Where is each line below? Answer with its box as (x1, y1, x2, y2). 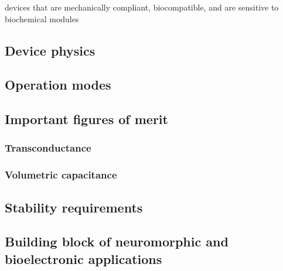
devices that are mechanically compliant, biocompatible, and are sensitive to (5, 1, 279, 13)
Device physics (5, 41, 96, 59)
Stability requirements (5, 198, 143, 216)
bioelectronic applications (5, 249, 162, 267)
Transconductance (5, 140, 91, 155)
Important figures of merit (5, 110, 168, 128)
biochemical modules (5, 12, 79, 25)
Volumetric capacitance (5, 167, 117, 182)
